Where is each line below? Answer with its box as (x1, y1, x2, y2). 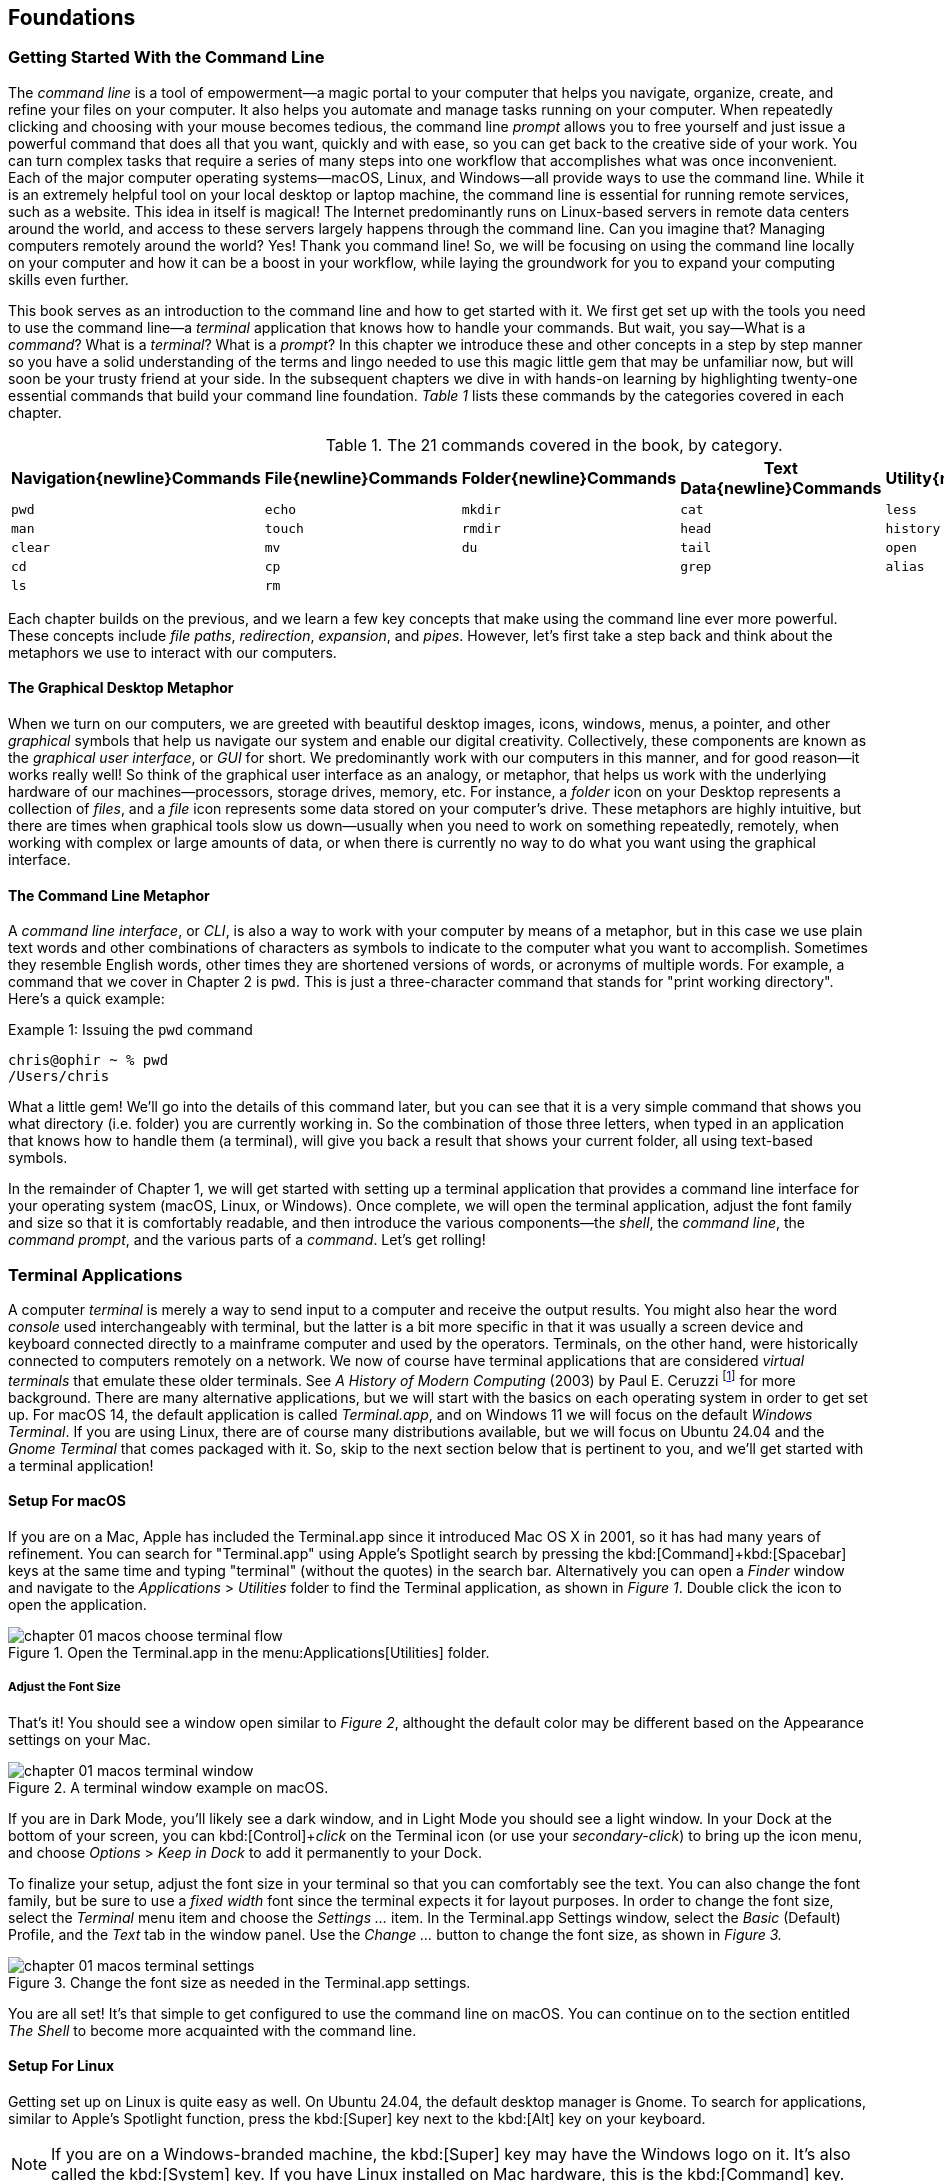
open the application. (8, 1595, 147, 1613)
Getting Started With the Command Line (8, 47, 325, 68)
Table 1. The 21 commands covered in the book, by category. (325, 434, 783, 455)
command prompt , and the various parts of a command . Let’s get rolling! (8, 1231, 486, 1249)
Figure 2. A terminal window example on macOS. (8, 1778, 329, 1796)
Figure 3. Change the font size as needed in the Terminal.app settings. (8, 1973, 471, 1991)
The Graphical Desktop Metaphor (8, 679, 234, 697)
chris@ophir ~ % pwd (8, 1052, 169, 1069)
